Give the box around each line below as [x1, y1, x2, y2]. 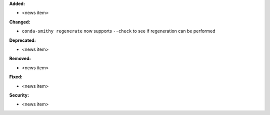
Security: [9, 92, 29, 98]
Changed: [9, 19, 30, 25]
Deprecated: [9, 37, 36, 43]
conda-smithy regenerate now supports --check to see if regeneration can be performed [21, 28, 215, 34]
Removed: [9, 55, 31, 62]
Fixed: [9, 74, 22, 80]
